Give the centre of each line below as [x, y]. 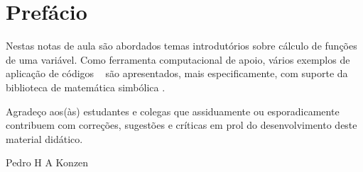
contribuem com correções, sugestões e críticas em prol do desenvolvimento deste [181, 125]
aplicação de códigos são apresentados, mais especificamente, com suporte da [177, 73]
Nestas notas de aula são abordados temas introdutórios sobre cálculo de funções [181, 46]
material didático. [44, 138]
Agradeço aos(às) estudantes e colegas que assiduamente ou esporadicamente [173, 111]
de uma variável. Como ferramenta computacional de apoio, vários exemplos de [178, 59]
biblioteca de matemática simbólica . [86, 87]
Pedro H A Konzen [47, 162]
